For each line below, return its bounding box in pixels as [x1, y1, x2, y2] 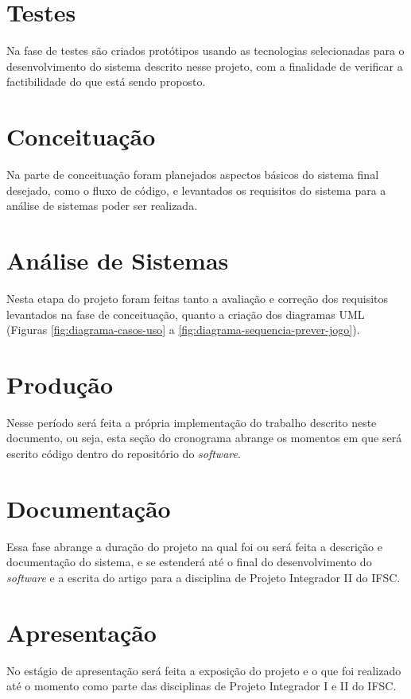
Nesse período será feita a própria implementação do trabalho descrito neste [6, 414, 377, 430]
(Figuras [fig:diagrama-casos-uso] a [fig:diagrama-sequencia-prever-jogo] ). [6, 321, 360, 338]
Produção [6, 367, 114, 400]
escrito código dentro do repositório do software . [6, 445, 241, 462]
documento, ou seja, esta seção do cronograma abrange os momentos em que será [6, 429, 402, 446]
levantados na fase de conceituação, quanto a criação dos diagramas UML [6, 305, 365, 322]
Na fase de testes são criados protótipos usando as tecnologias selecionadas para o [6, 42, 405, 59]
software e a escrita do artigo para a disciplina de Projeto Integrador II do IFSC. [6, 569, 401, 585]
